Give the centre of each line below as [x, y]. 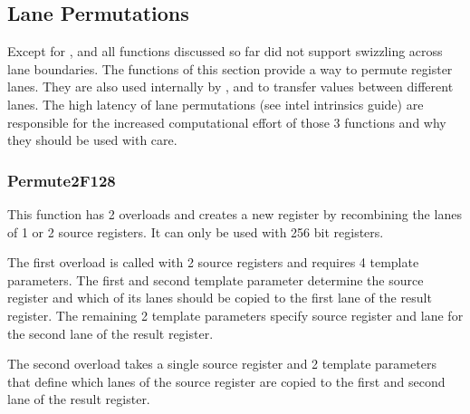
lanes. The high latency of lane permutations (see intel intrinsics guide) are [216, 104]
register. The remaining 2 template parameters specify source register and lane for [235, 315]
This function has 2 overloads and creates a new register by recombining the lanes [235, 213]
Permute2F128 [62, 180]
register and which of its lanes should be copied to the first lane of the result [220, 298]
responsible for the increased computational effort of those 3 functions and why [227, 122]
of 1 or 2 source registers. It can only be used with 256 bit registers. [196, 231]
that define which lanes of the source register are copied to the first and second [226, 381]
